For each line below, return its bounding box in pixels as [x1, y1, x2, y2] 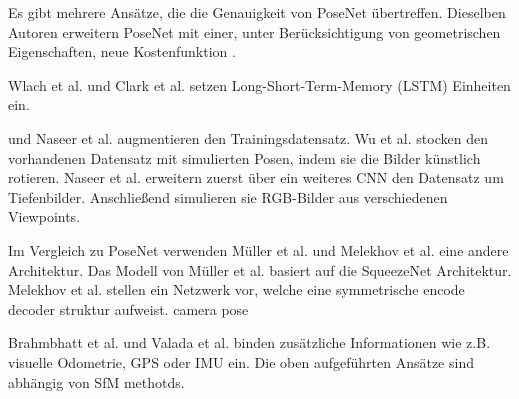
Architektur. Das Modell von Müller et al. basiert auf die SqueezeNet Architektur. [8, 259, 512, 280]
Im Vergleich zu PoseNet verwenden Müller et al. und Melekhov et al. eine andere [8, 239, 509, 260]
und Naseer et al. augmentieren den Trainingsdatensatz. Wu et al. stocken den [8, 127, 488, 148]
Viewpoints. [8, 206, 81, 227]
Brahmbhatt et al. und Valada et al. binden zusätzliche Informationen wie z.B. [8, 332, 491, 353]
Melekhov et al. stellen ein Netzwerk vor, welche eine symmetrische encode [8, 279, 465, 300]
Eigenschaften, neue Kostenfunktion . [8, 41, 236, 62]
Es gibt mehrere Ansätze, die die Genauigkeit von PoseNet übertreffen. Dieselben [8, 2, 506, 22]
